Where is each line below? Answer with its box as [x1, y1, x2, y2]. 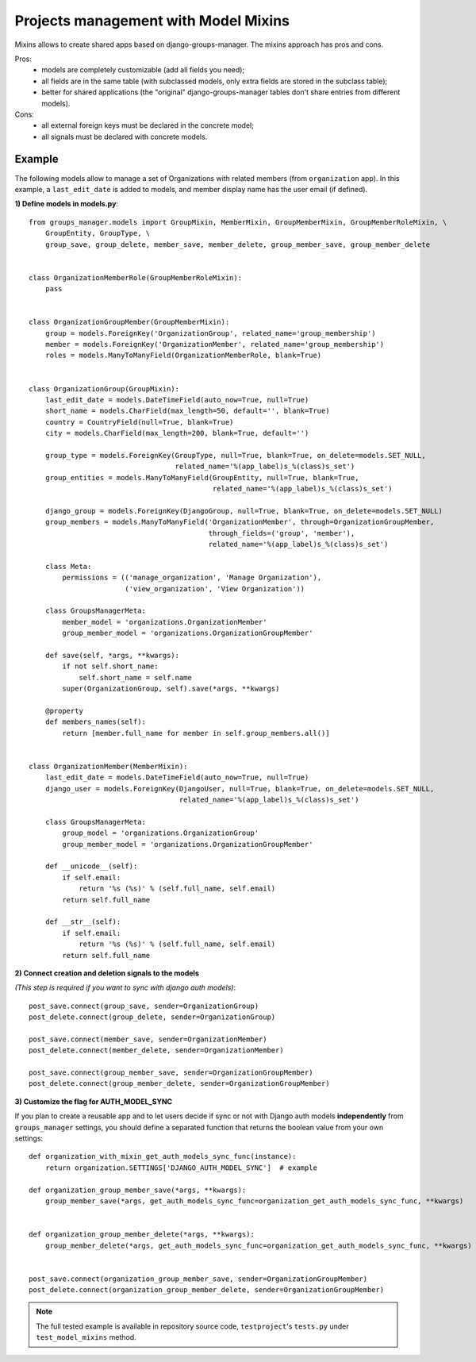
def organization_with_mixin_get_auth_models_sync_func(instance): [29, 1152, 297, 1161]
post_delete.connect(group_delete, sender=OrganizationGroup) [29, 1013, 276, 1022]
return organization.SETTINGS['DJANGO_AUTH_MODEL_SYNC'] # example [44, 1163, 317, 1172]
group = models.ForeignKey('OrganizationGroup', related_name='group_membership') [44, 329, 376, 337]
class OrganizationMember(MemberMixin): [29, 762, 188, 771]
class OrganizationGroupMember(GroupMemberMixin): [29, 317, 230, 327]
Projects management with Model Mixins [14, 12, 290, 29]
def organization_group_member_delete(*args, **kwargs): [29, 1230, 255, 1239]
